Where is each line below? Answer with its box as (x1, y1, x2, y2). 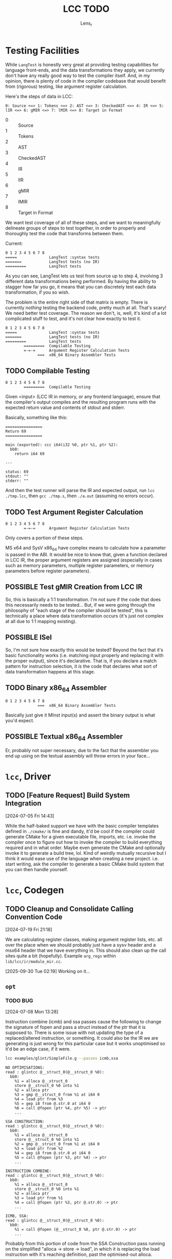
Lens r (80, 20, 92, 27)
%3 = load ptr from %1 (14, 1195, 63, 1201)
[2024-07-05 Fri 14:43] (5, 813, 55, 819)
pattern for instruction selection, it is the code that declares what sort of (5, 663, 158, 669)
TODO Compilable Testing (5, 366, 90, 375)
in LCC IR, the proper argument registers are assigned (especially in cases (5, 557, 163, 563)
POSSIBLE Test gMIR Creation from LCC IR (5, 582, 143, 591)
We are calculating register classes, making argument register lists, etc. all (5, 936, 163, 943)
